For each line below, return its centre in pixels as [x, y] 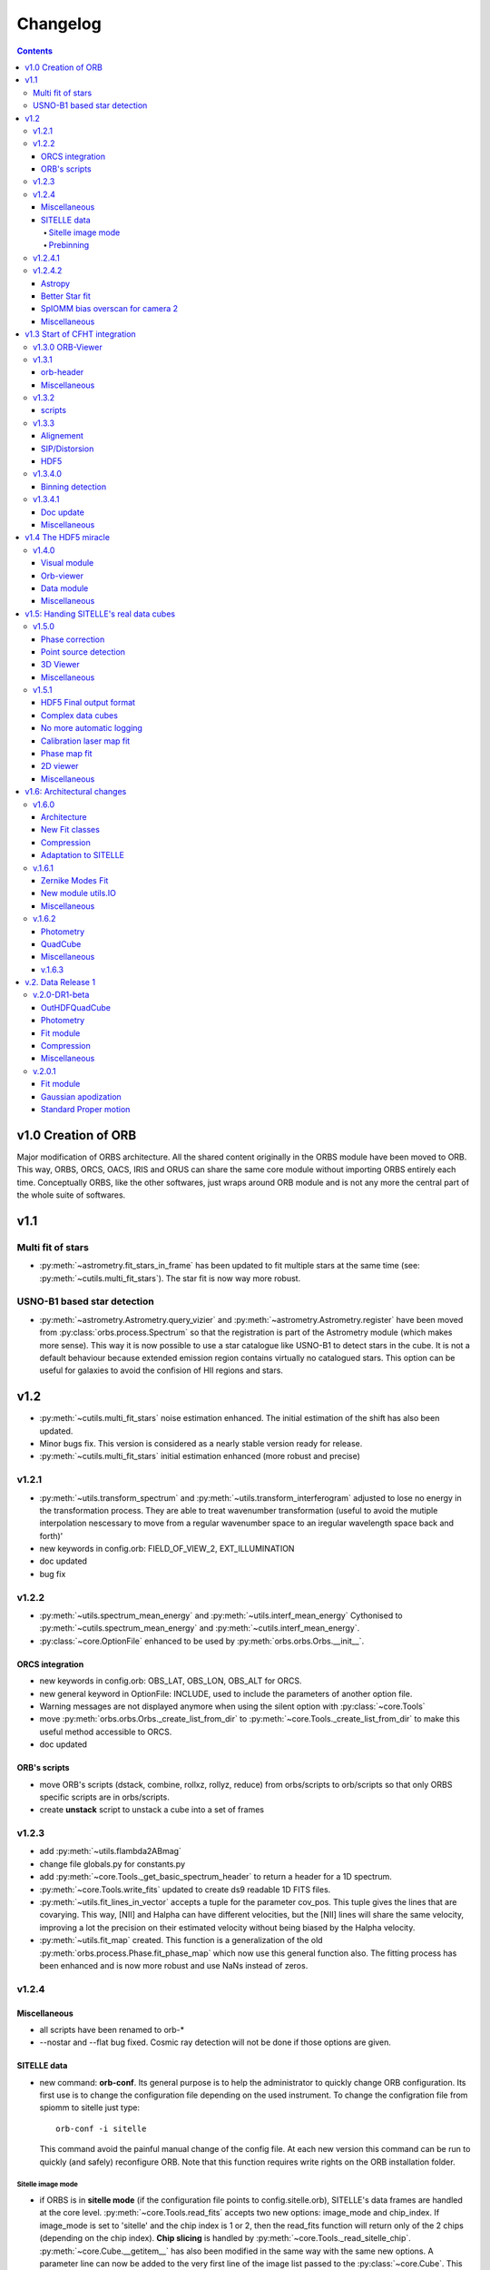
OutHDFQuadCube [76, 1007]
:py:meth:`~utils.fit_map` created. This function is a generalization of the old [181, 1940]
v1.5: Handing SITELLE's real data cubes [100, 614]
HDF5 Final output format [88, 703]
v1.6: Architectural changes [76, 792]
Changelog [59, 24]
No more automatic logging [92, 728]
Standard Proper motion [86, 1109]
